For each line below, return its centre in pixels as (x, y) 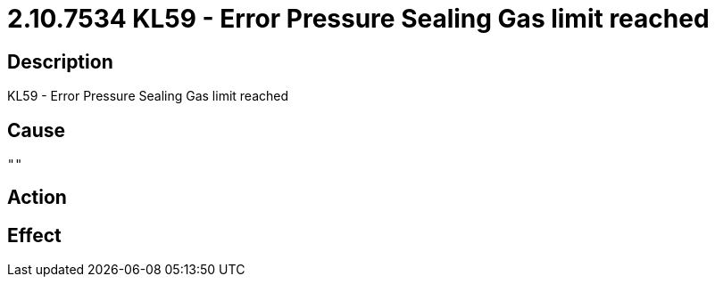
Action (37, 198)
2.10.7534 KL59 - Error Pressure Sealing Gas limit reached (358, 19)
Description (60, 61)
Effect (34, 235)
